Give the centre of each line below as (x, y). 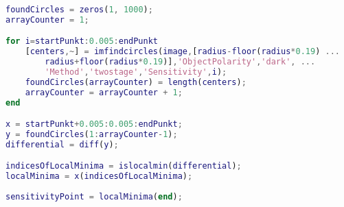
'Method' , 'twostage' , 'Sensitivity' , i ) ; (136, 72)
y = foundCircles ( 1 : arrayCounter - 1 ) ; (92, 135)
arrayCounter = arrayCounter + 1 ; (104, 92)
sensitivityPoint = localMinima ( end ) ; (94, 197)
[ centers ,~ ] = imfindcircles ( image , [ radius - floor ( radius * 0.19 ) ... (182, 52)
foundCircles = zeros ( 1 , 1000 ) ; (79, 10)
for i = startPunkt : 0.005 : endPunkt (82, 41)
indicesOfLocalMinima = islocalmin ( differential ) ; (124, 166)
